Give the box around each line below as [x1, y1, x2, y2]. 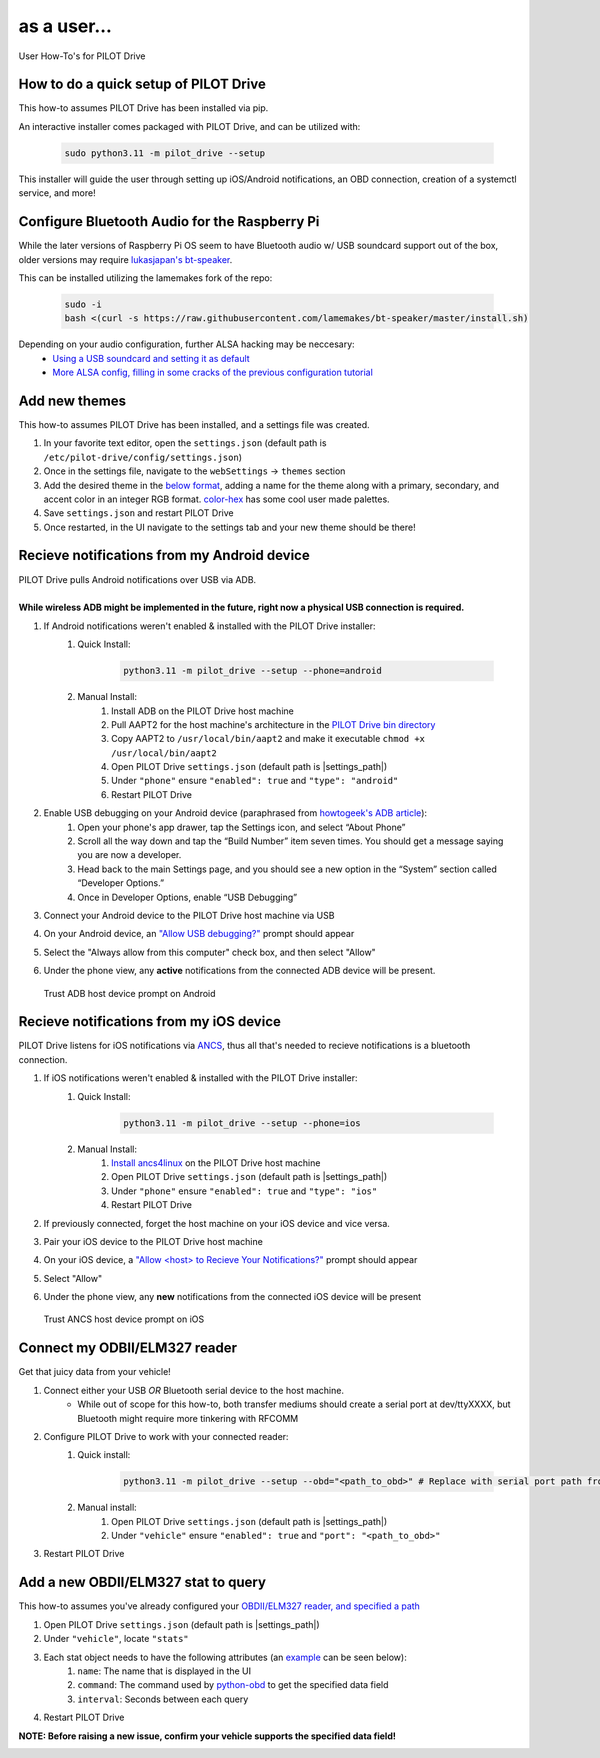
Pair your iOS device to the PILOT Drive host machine [43, 1235, 264, 1247]
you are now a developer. [77, 849, 182, 861]
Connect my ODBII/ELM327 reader [18, 1340, 238, 1357]
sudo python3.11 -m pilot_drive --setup [64, 147, 265, 159]
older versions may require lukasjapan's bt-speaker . [18, 253, 233, 265]
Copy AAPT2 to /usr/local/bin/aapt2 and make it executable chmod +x [111, 733, 425, 745]
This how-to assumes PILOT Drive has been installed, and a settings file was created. [18, 418, 370, 430]
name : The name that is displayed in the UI [77, 1665, 252, 1677]
